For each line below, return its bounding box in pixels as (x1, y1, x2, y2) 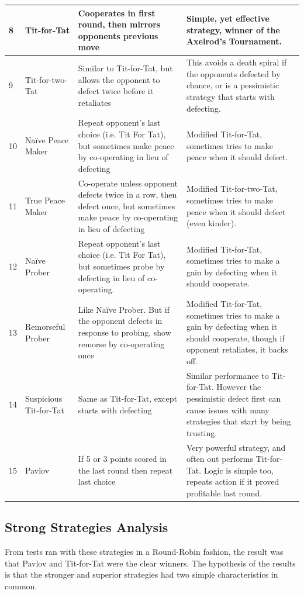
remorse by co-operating (78, 337, 165, 350)
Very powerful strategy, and (186, 441, 286, 453)
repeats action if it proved (186, 475, 279, 488)
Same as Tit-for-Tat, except (78, 392, 178, 404)
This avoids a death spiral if (186, 56, 287, 68)
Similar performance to (186, 369, 269, 381)
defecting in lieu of (78, 271, 145, 284)
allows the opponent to (78, 73, 160, 85)
